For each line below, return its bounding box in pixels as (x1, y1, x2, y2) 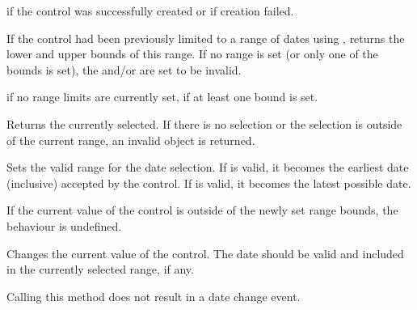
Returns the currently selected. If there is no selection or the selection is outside (6, 115, 402, 132)
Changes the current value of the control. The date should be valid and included (6, 244, 404, 261)
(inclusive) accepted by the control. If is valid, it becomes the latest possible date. (6, 174, 411, 191)
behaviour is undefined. (6, 217, 122, 234)
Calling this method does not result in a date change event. (6, 287, 301, 304)
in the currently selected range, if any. (6, 261, 194, 278)
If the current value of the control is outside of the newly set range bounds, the (6, 202, 398, 219)
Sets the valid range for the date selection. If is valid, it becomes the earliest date (6, 159, 409, 176)
